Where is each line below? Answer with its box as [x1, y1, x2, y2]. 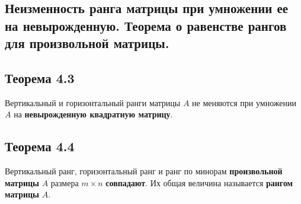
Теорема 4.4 [5, 137, 75, 155]
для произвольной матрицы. [5, 34, 169, 52]
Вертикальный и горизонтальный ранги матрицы [5, 96, 181, 109]
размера [50, 176, 79, 189]
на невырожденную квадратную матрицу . [14, 108, 173, 120]
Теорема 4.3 [5, 68, 75, 87]
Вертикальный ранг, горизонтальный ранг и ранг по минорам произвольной [5, 165, 283, 177]
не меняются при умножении [192, 96, 296, 109]
